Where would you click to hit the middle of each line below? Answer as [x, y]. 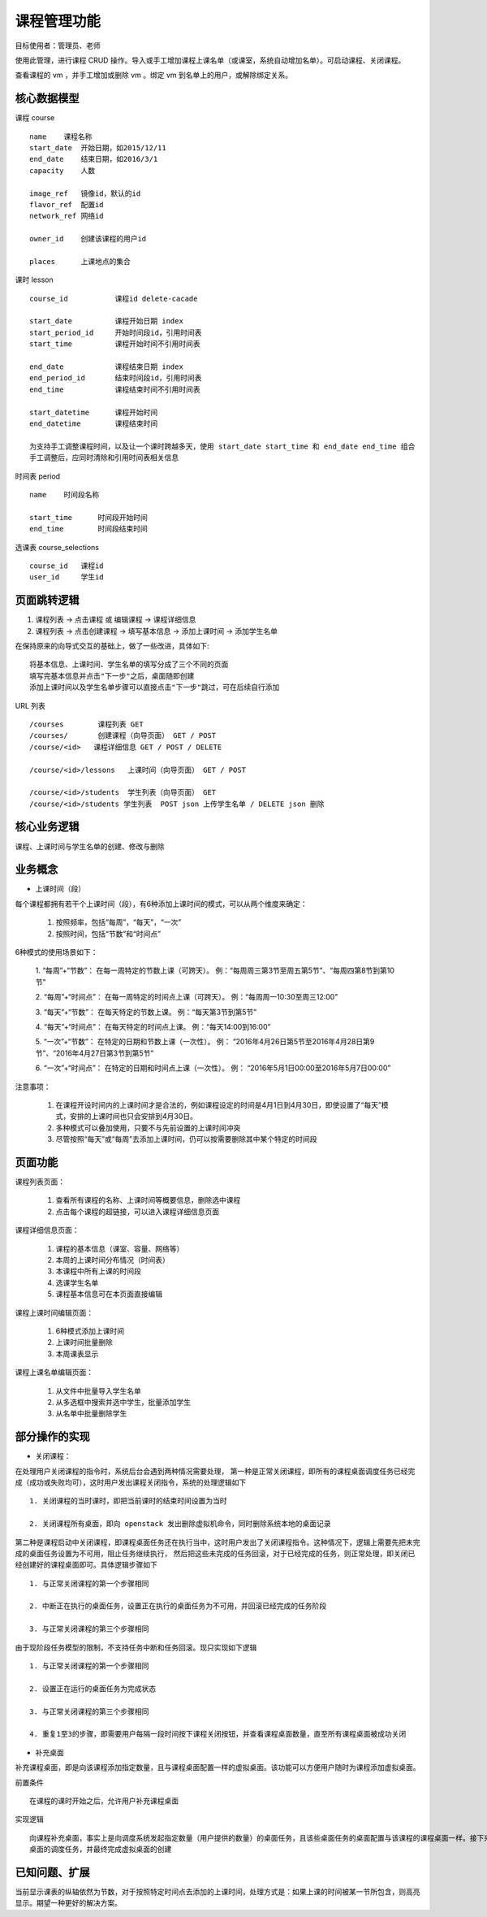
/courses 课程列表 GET [86, 724]
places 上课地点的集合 [80, 261]
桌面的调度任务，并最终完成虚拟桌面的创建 [101, 1850]
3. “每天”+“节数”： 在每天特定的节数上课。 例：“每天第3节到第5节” [146, 1012]
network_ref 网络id [67, 216]
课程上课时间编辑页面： [54, 1312]
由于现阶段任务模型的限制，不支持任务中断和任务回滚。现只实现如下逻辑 [136, 1647]
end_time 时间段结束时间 [88, 529]
